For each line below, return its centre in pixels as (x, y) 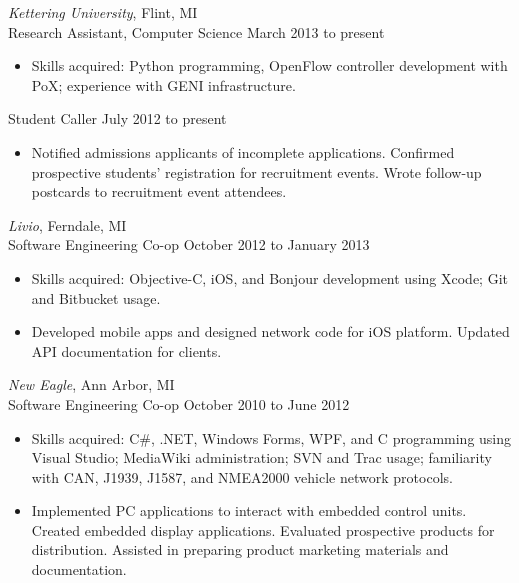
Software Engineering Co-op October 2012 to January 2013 (189, 244)
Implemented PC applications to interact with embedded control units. (249, 510)
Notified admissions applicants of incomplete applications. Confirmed (243, 151)
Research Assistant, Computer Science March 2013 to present (196, 31)
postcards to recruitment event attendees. (159, 191)
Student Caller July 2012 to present (117, 118)
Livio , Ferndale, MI (67, 224)
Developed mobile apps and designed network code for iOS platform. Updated (270, 331)
